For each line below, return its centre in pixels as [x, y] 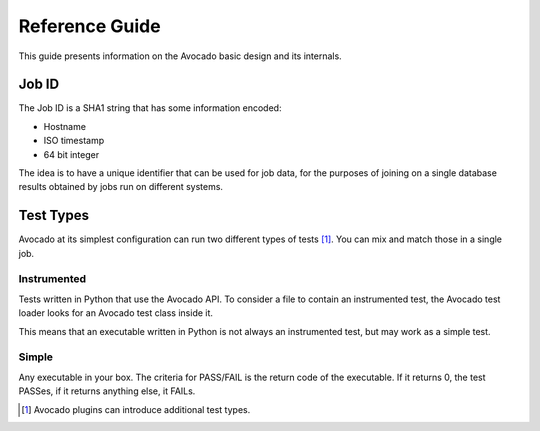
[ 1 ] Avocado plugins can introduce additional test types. [136, 409]
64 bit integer [71, 154]
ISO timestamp [74, 141]
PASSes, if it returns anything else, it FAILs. [107, 391]
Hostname [65, 126]
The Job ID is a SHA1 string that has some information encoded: [150, 108]
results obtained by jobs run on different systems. [121, 187]
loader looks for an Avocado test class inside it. [116, 313]
